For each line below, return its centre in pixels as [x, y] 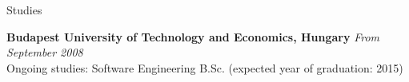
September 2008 [45, 52]
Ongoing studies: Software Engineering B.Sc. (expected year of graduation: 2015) [205, 67]
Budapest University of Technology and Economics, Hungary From [193, 36]
